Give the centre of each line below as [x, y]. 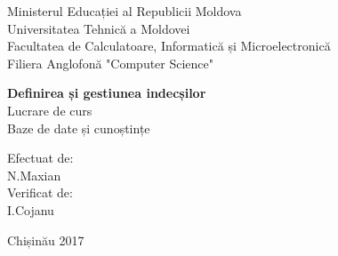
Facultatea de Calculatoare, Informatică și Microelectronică [169, 46]
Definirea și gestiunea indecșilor [107, 93]
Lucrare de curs [50, 110]
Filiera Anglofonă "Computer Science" [111, 63]
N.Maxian [34, 175]
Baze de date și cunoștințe [79, 128]
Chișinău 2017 [46, 240]
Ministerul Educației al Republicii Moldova [125, 11]
